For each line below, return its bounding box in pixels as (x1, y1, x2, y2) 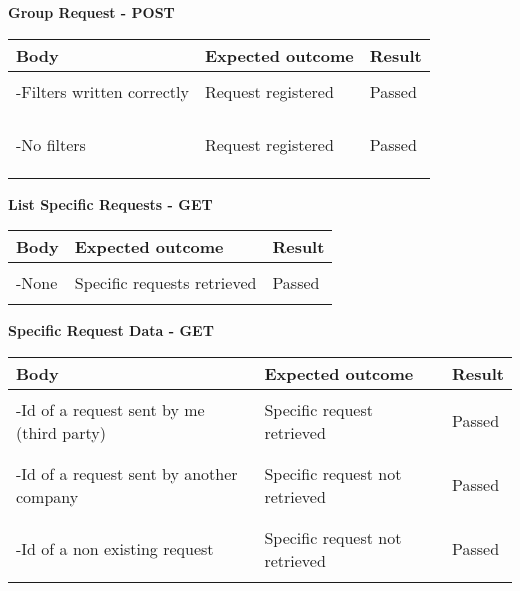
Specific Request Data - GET (8, 320, 214, 341)
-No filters (16, 132, 86, 156)
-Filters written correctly (16, 79, 189, 103)
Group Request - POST (8, 2, 175, 22)
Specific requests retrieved (74, 271, 257, 295)
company (16, 484, 79, 508)
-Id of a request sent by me (16, 397, 205, 421)
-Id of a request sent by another (16, 461, 238, 485)
